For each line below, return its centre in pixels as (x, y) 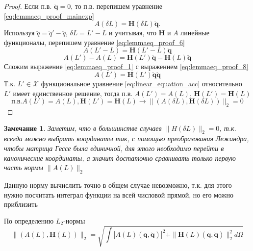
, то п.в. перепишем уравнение (117, 6)
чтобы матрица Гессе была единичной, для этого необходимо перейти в (114, 148)
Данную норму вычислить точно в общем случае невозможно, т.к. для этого (118, 185)
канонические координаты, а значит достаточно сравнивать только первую (120, 158)
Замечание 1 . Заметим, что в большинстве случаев (83, 128)
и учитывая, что (133, 33)
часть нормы (24, 167)
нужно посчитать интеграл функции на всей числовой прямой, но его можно (119, 194)
